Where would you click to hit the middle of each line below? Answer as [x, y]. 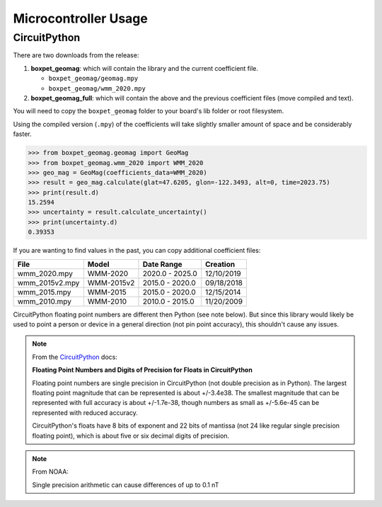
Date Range [163, 264]
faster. [22, 134]
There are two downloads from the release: [76, 55]
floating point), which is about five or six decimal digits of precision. [131, 435]
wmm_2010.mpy [45, 301]
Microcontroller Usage [80, 18]
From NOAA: [50, 472]
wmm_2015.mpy [44, 292]
